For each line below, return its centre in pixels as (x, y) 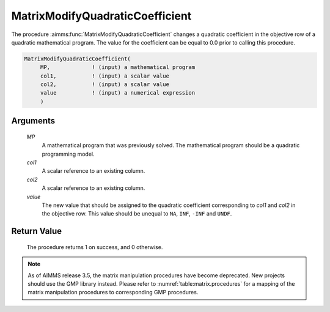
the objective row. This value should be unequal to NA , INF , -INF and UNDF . (137, 214)
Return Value (37, 231)
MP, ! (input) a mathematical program (118, 67)
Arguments (33, 121)
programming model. (68, 154)
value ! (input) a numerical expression (118, 93)
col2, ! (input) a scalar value (105, 85)
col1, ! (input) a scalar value (105, 76)
